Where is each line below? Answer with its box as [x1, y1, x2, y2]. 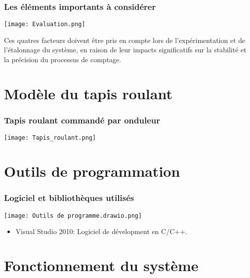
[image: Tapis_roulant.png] [4, 134, 96, 142]
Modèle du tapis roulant [4, 83, 172, 103]
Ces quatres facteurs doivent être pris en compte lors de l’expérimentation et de [4, 35, 246, 45]
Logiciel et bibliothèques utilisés [4, 192, 134, 204]
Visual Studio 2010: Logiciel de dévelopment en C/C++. [15, 226, 187, 237]
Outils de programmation [4, 161, 180, 181]
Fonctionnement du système [4, 255, 199, 275]
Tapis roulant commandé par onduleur [4, 114, 160, 126]
